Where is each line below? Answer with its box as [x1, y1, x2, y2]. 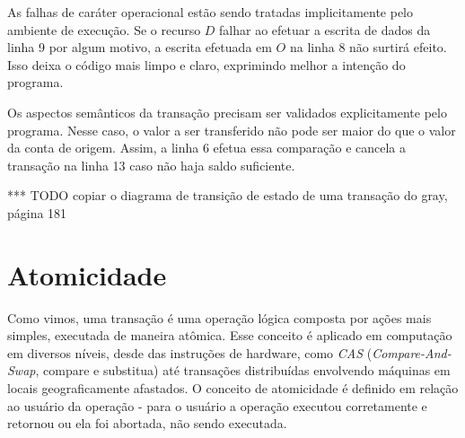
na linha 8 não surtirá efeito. [289, 38, 447, 57]
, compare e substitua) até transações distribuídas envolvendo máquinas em [35, 361, 451, 380]
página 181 [7, 203, 67, 222]
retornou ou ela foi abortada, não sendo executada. [7, 414, 287, 433]
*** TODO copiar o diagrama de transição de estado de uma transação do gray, [7, 186, 448, 205]
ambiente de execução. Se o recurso [7, 20, 201, 39]
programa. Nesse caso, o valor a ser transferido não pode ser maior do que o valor [7, 120, 456, 139]
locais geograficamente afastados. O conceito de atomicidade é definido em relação [7, 379, 459, 398]
